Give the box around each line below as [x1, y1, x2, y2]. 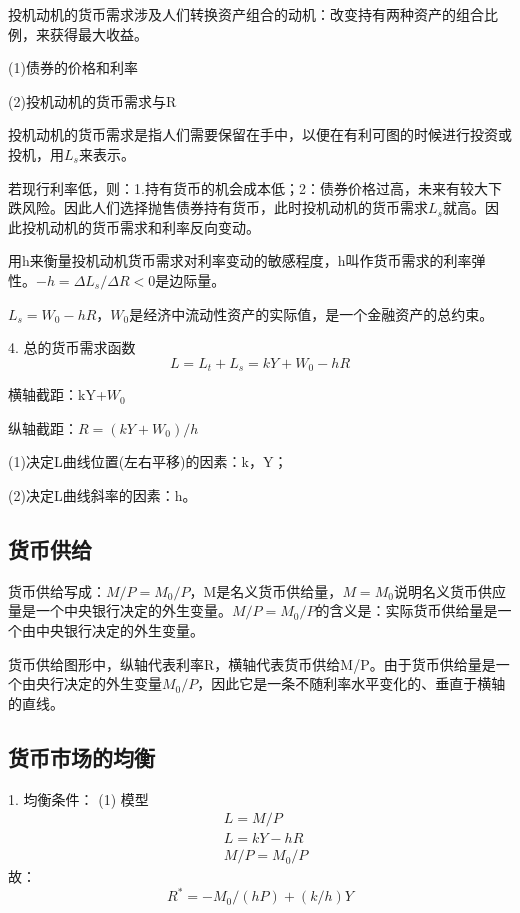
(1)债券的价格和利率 [8, 57, 138, 78]
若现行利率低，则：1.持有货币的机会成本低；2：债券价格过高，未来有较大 [8, 177, 488, 198]
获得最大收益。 [49, 23, 148, 44]
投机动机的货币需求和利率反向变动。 [21, 216, 260, 237]
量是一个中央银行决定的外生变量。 [8, 600, 232, 621]
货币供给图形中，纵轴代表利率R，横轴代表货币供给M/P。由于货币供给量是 [8, 653, 496, 674]
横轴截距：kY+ [8, 384, 107, 405]
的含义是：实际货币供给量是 [315, 600, 498, 621]
